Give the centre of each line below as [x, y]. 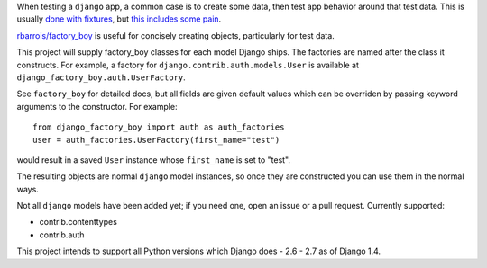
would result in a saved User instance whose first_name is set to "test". [154, 160]
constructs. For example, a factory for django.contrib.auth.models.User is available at [188, 65]
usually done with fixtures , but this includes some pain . [119, 19]
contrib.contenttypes [78, 222]
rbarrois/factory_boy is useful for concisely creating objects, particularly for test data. [176, 35]
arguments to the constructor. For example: [97, 106]
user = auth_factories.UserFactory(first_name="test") [156, 140]
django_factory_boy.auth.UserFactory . [101, 77]
